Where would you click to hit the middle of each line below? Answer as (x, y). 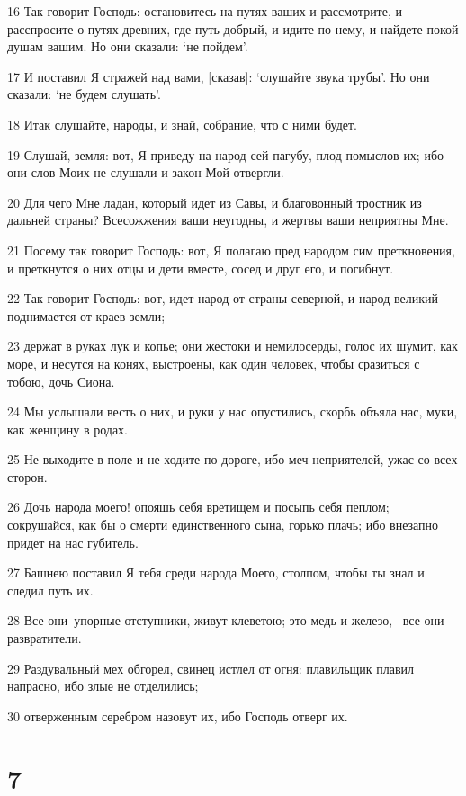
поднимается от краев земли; (86, 315)
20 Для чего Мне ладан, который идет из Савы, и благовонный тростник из (215, 202)
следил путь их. (50, 590)
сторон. (27, 476)
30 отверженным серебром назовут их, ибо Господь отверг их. (178, 716)
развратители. (45, 638)
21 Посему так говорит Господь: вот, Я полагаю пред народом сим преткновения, (231, 250)
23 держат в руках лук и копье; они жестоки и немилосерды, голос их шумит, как (233, 346)
